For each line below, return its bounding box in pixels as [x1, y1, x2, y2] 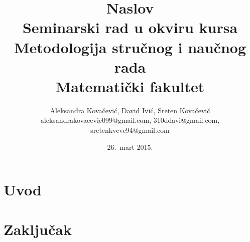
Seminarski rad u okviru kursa [22, 17, 238, 38]
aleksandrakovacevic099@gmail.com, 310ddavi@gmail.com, [40, 115, 220, 125]
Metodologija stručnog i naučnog [14, 37, 246, 57]
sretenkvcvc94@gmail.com [90, 125, 170, 135]
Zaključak [4, 218, 72, 239]
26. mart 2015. [107, 141, 153, 152]
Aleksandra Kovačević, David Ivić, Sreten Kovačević [50, 105, 210, 115]
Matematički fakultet [55, 76, 205, 96]
